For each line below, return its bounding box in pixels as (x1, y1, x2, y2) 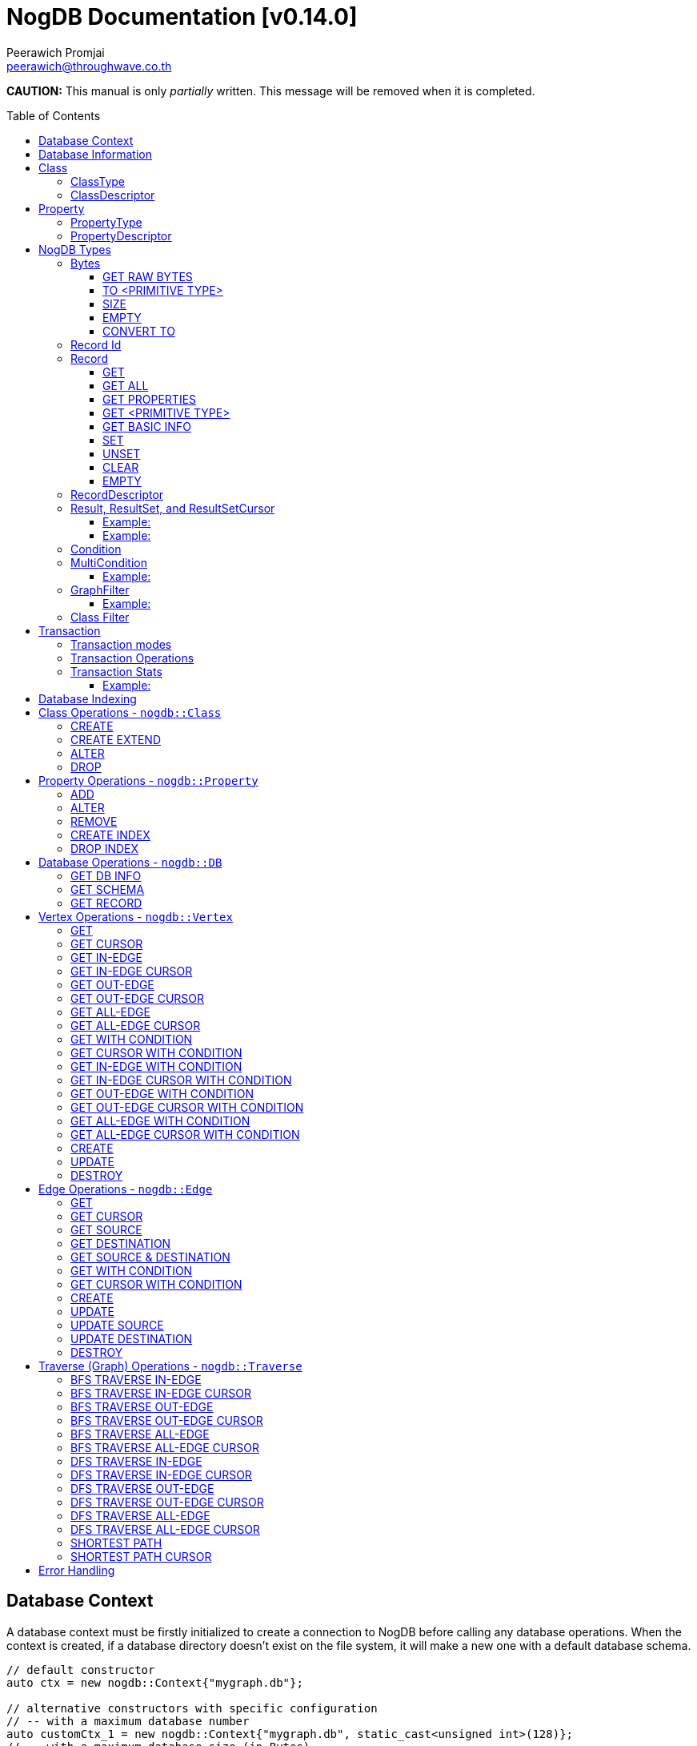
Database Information (38, 147, 152, 161)
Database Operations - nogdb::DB (38, 855, 222, 869)
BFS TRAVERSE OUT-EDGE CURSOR (70, 1413, 263, 1427)
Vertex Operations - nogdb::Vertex (38, 909, 233, 923)
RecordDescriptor (70, 487, 164, 501)
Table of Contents (6, 108, 101, 123)
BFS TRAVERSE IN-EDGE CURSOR (70, 1386, 251, 1400)
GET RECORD (70, 895, 142, 910)
